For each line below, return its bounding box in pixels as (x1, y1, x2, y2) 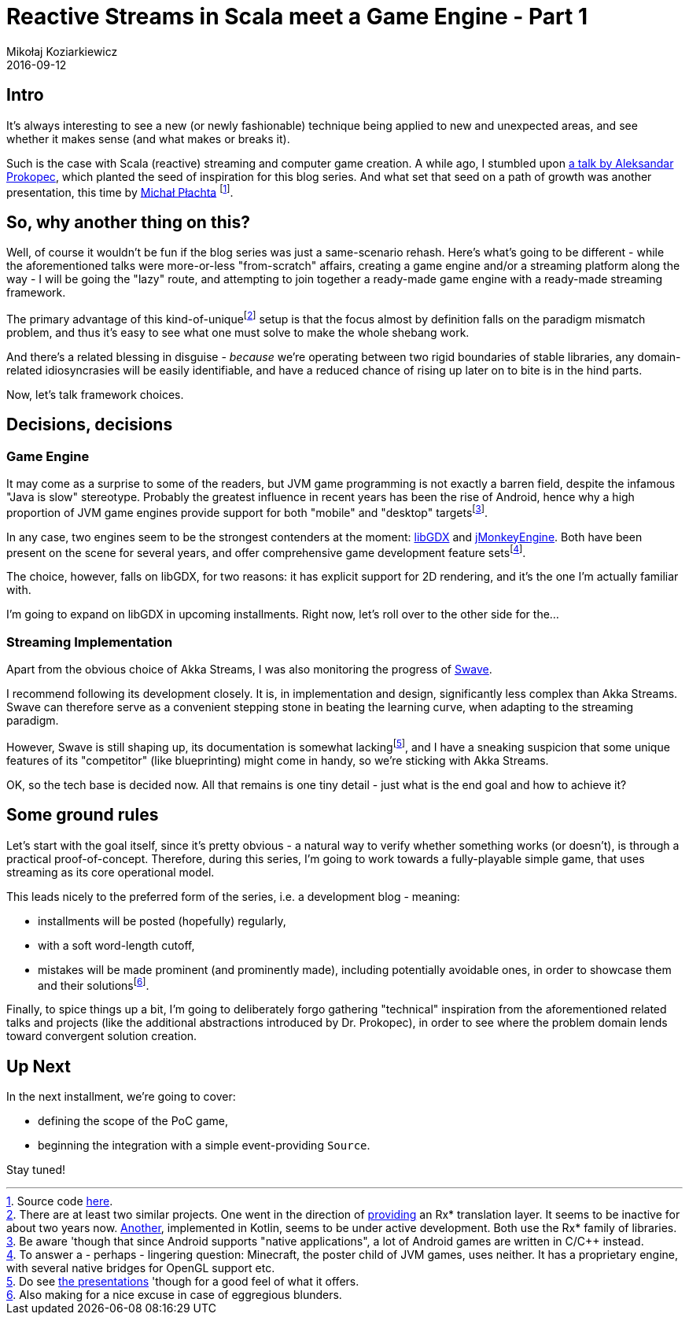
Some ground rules (6, 805, 159, 825)
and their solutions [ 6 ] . (38, 976, 149, 992)
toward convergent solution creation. (6, 1029, 197, 1043)
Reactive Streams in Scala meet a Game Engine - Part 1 (6, 3, 588, 30)
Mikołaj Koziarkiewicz (6, 44, 118, 58)
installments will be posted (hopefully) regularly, (38, 913, 286, 928)
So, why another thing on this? (6, 212, 250, 232)
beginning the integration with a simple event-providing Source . (38, 1138, 370, 1153)
